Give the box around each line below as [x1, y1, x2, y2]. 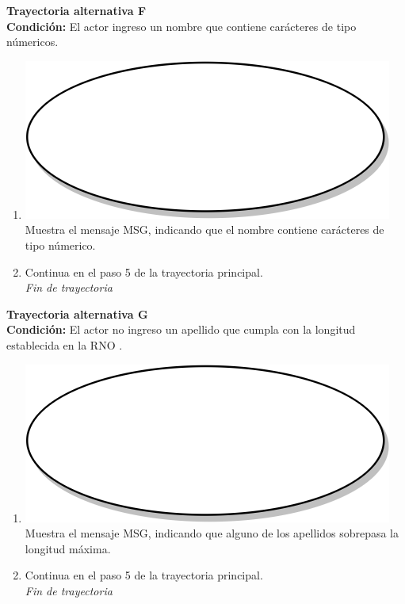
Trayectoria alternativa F [6, 2, 147, 18]
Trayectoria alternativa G [6, 305, 148, 322]
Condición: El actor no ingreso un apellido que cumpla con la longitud [6, 321, 356, 338]
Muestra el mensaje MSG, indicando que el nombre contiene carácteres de [25, 221, 384, 238]
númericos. [6, 33, 59, 50]
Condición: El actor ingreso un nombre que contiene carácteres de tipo [6, 17, 357, 34]
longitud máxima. [25, 540, 111, 556]
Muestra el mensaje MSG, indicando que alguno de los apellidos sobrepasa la [25, 525, 399, 541]
